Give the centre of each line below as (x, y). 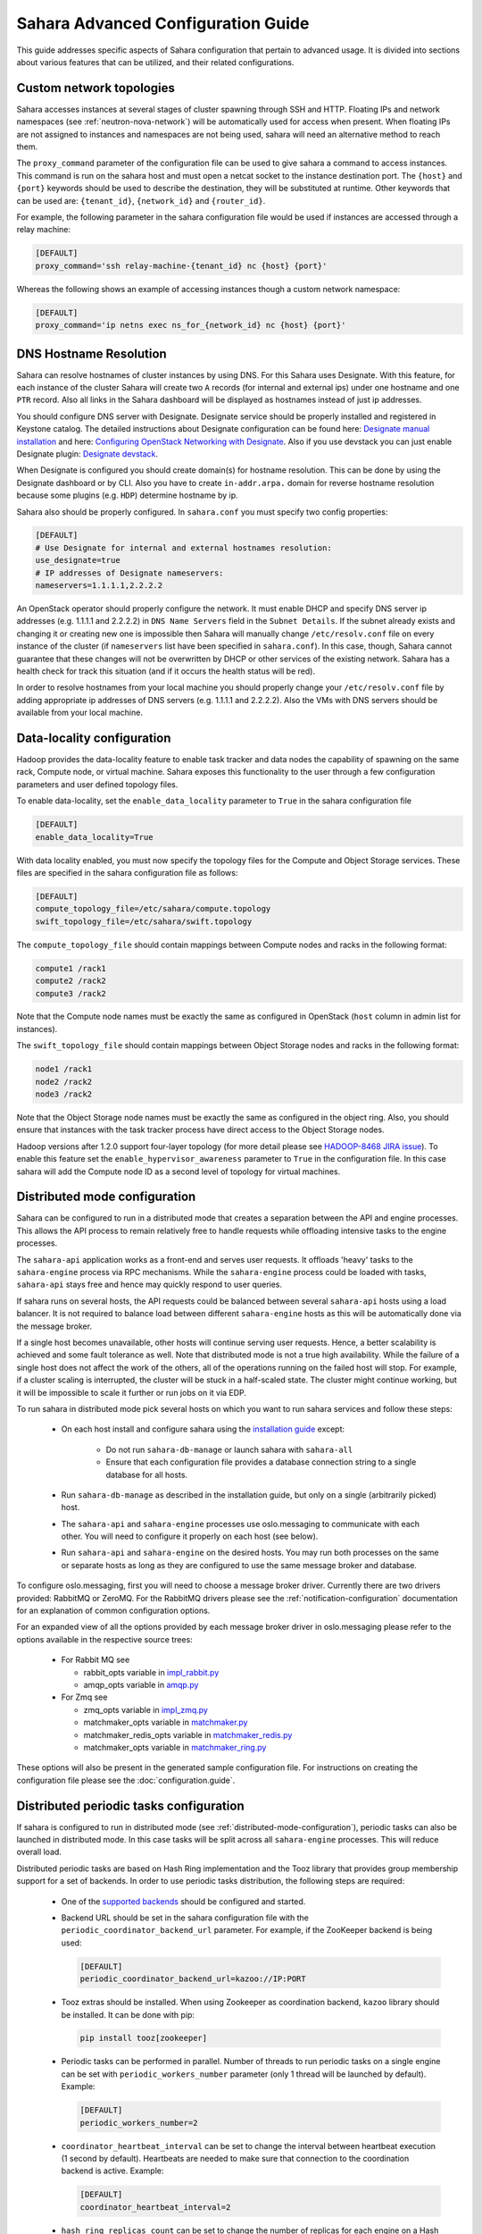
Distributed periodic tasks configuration (130, 1806)
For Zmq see (84, 1697)
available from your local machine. (79, 713)
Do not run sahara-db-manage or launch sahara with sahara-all (229, 1449)
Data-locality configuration (94, 738)
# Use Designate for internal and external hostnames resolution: (183, 548)
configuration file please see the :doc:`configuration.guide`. (126, 1780)
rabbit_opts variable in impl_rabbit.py (151, 1672)
